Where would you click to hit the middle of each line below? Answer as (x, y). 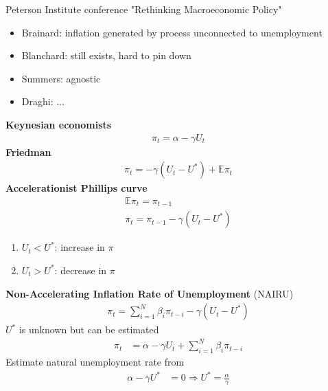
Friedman (28, 152)
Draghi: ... (43, 101)
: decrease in (81, 270)
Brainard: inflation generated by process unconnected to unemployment (172, 32)
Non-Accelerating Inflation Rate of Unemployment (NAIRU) (150, 293)
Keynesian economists (59, 124)
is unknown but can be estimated (89, 329)
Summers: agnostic (61, 78)
